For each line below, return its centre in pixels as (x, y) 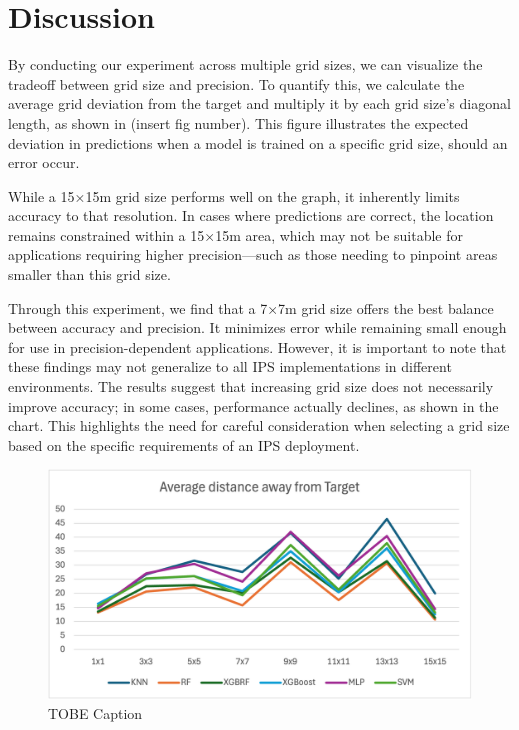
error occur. (44, 162)
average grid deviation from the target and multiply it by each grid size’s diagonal (259, 103)
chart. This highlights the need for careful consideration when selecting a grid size (259, 425)
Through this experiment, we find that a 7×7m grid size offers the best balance (251, 307)
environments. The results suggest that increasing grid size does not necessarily (251, 386)
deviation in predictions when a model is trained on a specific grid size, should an (258, 142)
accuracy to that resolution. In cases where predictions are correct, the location (251, 215)
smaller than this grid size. (89, 274)
